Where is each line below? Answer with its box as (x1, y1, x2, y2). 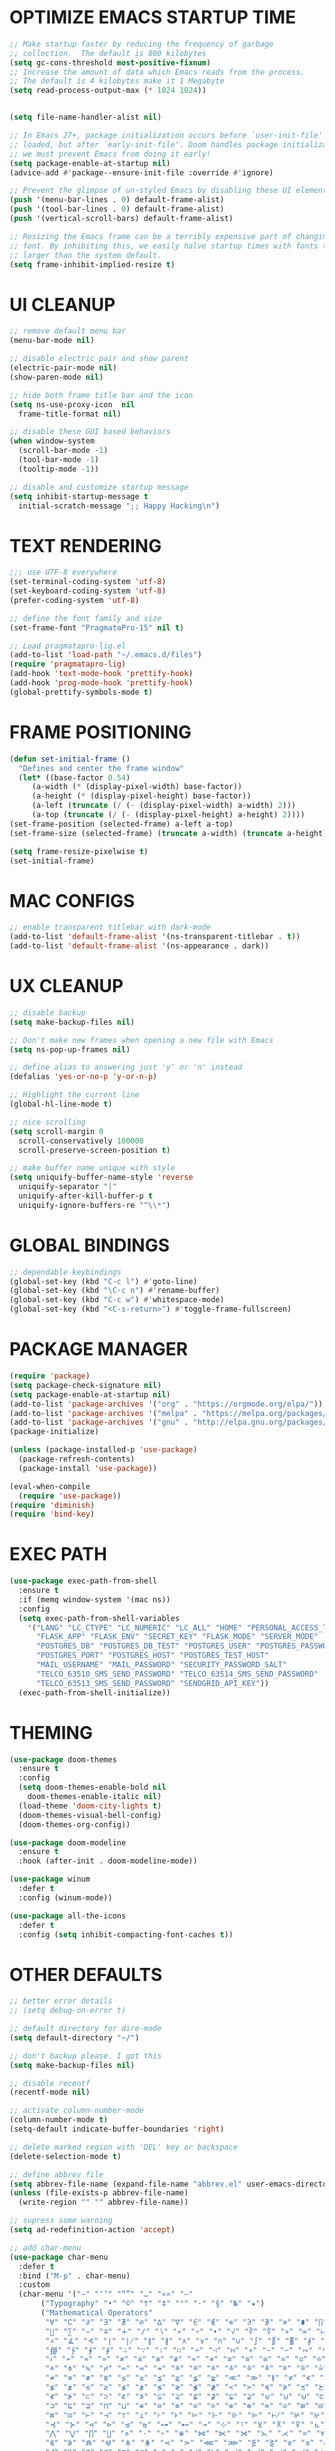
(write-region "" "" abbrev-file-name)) (18, 2197, 189, 2208)
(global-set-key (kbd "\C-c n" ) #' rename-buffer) (9, 1286, 221, 1296)
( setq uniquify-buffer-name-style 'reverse (9, 1172, 194, 1183)
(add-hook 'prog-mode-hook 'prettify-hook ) (9, 678, 194, 688)
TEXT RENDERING (9, 534, 162, 557)
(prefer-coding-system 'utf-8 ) (9, 595, 140, 605)
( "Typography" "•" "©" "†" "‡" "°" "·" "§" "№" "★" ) (40, 2299, 266, 2309)
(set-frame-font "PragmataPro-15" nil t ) (9, 622, 185, 633)
